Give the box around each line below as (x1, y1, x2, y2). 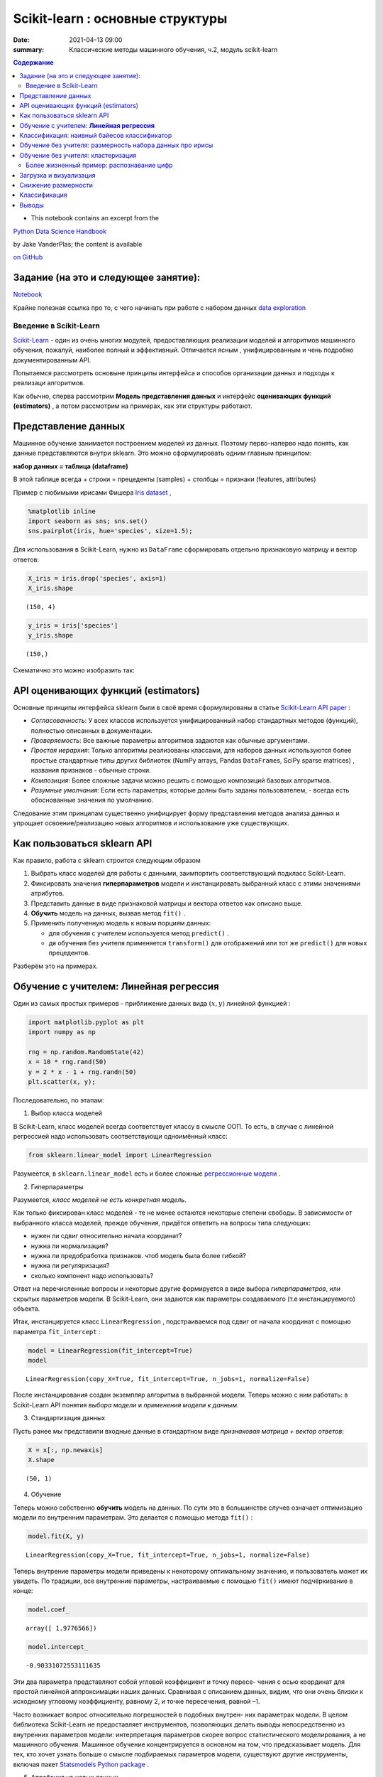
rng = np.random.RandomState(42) (28, 1048, 145, 1056)
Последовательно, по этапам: (13, 1096, 104, 1105)
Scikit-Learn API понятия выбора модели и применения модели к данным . (13, 1400, 239, 1409)
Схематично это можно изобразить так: (13, 665, 135, 675)
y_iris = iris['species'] (28, 622, 118, 630)
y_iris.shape (28, 631, 74, 640)
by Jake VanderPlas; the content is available (13, 240, 143, 248)
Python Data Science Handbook (13, 227, 106, 235)
